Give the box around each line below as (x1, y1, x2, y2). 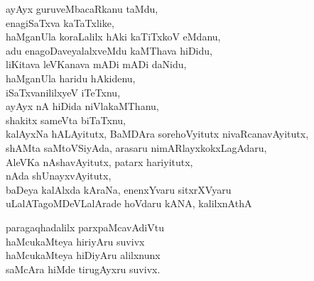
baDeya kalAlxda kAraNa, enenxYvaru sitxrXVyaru (6, 182, 232, 197)
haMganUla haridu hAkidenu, (6, 70, 136, 85)
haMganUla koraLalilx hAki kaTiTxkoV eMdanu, (6, 29, 221, 44)
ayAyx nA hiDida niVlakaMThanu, (6, 99, 159, 114)
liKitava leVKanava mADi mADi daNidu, (6, 57, 187, 72)
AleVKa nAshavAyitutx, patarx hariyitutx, (6, 154, 193, 169)
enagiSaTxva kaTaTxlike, (6, 15, 114, 30)
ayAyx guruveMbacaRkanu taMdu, (6, 1, 158, 16)
